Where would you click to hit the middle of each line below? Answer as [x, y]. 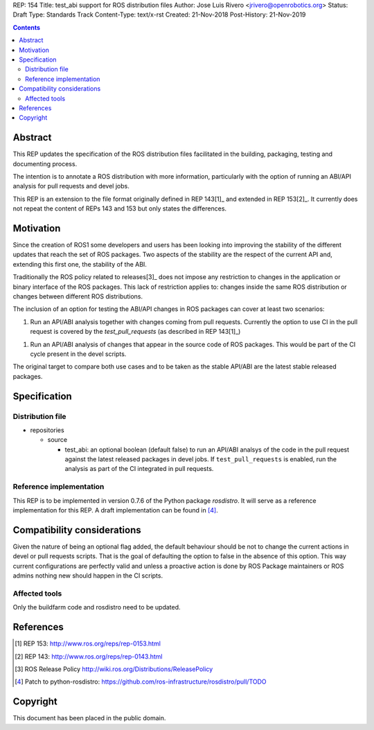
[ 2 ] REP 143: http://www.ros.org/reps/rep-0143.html [89, 656]
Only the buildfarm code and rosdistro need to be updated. [97, 607]
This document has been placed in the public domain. [89, 718]
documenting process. [45, 163]
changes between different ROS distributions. [78, 296]
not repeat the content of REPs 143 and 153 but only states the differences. [120, 208]
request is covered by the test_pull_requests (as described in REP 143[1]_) [135, 332]
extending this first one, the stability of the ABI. [80, 264]
